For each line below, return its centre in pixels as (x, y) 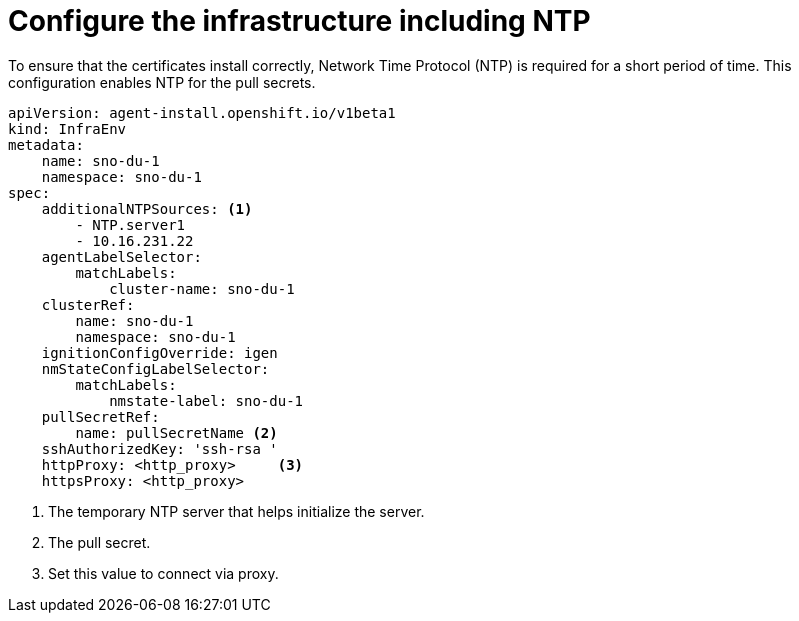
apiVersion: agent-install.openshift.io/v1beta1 (202, 112)
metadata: (46, 144)
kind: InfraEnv (67, 128)
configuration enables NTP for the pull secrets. (162, 82)
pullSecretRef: (100, 416)
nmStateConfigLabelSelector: (155, 368)
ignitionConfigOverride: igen (159, 352)
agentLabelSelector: (121, 256)
